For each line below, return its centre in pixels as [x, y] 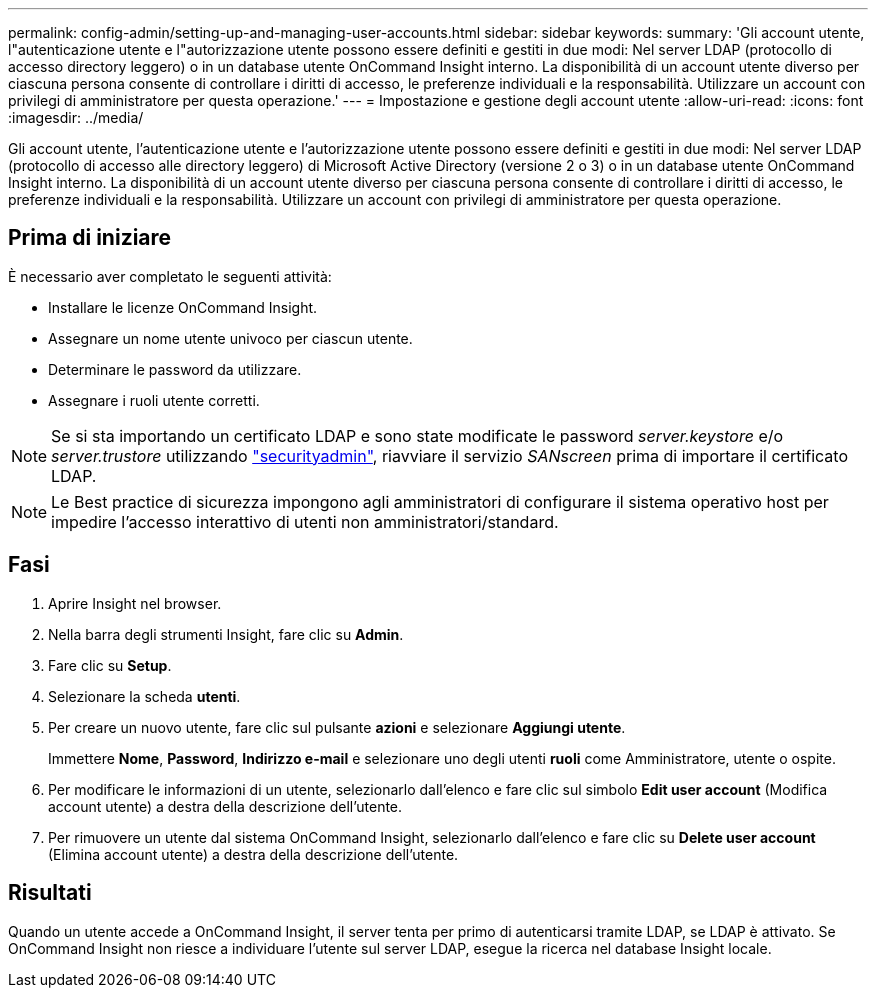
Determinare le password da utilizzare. [175, 369]
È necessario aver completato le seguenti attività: [170, 276]
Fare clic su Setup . [110, 665]
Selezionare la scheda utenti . [144, 696]
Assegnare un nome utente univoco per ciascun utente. [230, 338]
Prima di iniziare [90, 238]
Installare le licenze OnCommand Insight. [183, 307]
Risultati [50, 893]
